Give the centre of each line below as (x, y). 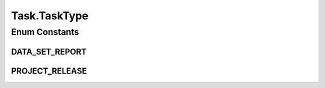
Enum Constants (45, 32)
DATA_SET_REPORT (49, 52)
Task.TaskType (50, 16)
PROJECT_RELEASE (49, 71)
